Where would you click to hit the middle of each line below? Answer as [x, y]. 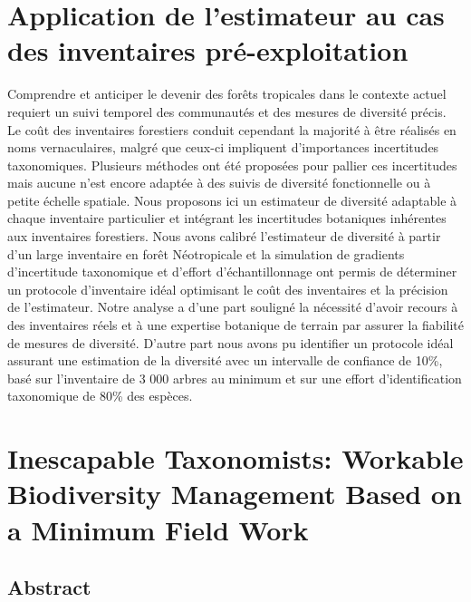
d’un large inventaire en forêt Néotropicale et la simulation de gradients [206, 253]
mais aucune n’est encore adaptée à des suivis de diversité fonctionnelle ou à [219, 183]
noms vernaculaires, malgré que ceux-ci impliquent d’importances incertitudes [223, 147]
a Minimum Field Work [158, 529]
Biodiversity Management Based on [235, 494]
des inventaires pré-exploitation [208, 50]
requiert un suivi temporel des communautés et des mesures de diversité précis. [227, 111]
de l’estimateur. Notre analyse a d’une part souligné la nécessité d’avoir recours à [233, 307]
